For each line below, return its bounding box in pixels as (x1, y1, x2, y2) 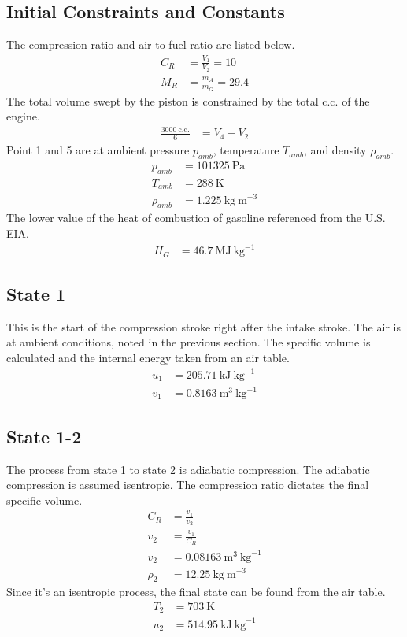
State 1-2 (6, 424, 82, 448)
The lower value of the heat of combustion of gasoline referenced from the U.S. (6, 209, 386, 226)
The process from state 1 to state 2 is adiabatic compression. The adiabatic (6, 461, 370, 477)
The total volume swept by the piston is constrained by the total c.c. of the (6, 92, 370, 109)
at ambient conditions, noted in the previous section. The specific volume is (6, 334, 371, 350)
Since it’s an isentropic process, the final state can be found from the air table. (6, 583, 386, 600)
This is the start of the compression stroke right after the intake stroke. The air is (6, 318, 401, 335)
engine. (6, 108, 40, 124)
